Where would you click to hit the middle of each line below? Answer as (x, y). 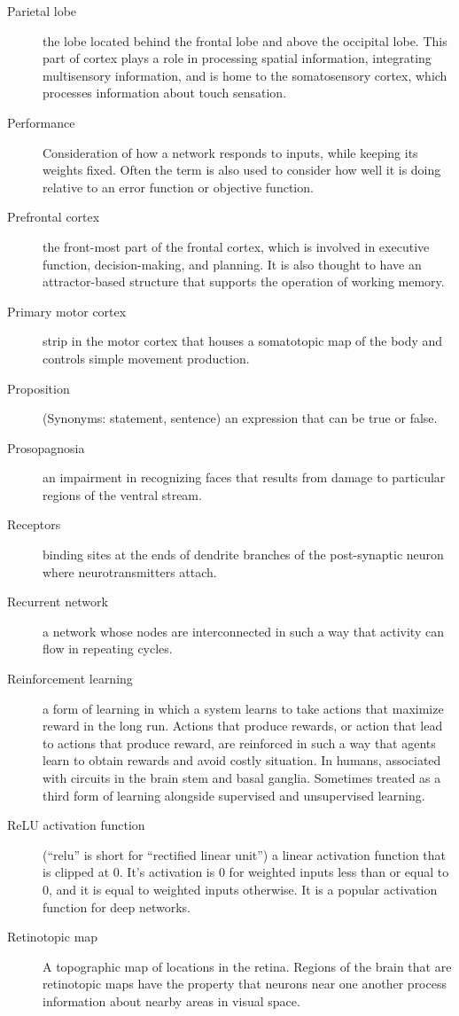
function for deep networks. (117, 907)
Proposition (39, 388)
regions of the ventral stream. (122, 494)
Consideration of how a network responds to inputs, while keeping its (230, 152)
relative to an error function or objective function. (178, 187)
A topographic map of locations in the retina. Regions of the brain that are (247, 966)
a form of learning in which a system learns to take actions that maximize (243, 708)
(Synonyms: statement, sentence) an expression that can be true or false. (240, 418)
